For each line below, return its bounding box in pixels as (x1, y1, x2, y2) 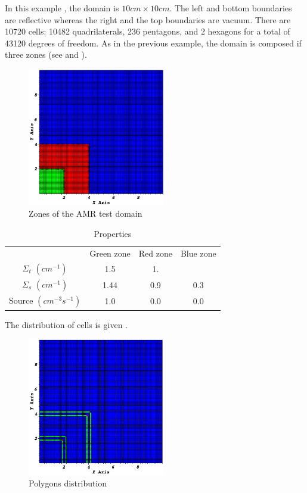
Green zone (89, 246, 131, 259)
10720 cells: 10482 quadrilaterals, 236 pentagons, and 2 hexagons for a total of (5, 25, 290, 38)
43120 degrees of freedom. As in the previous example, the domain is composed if (5, 36, 302, 49)
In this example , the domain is (5, 2, 119, 14)
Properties (94, 227, 132, 240)
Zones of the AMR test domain (29, 207, 142, 220)
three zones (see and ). (5, 48, 87, 61)
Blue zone (180, 246, 216, 259)
